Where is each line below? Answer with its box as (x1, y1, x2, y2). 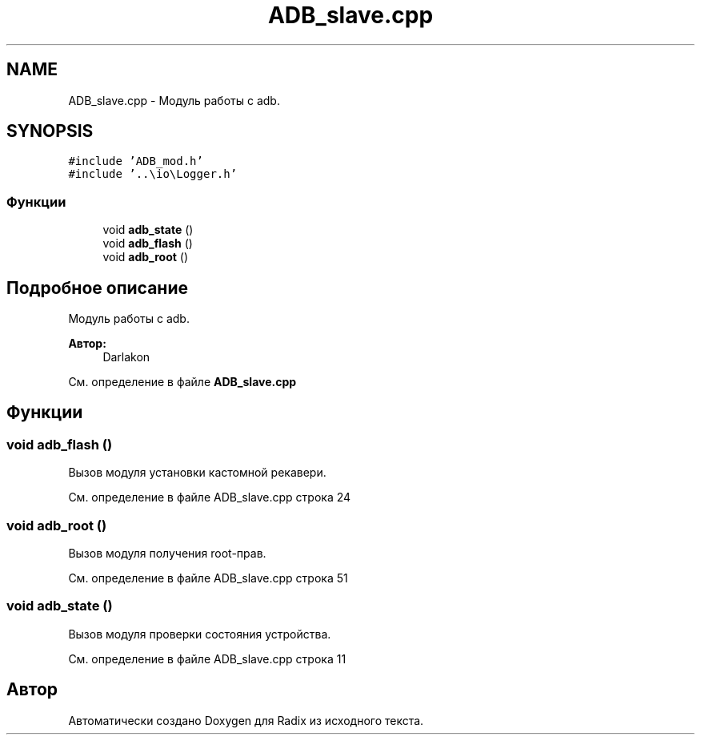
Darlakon (102, 350, 150, 364)
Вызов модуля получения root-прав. (68, 546, 266, 560)
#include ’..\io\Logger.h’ (68, 167, 238, 181)
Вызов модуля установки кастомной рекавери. (68, 465, 326, 480)
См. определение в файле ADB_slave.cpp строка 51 (68, 571, 348, 585)
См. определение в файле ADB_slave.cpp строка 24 (68, 490, 351, 505)
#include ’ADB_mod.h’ (68, 155, 203, 168)
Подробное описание (6, 277, 188, 298)
